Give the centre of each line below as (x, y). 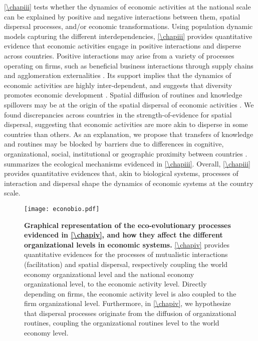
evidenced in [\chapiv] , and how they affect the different (123, 235)
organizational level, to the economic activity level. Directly (115, 284)
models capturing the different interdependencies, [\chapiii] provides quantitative (128, 36)
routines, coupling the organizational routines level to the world (122, 323)
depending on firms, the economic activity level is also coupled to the (130, 293)
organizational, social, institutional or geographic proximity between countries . (126, 153)
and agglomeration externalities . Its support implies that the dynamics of (118, 75)
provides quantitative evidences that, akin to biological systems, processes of (121, 173)
